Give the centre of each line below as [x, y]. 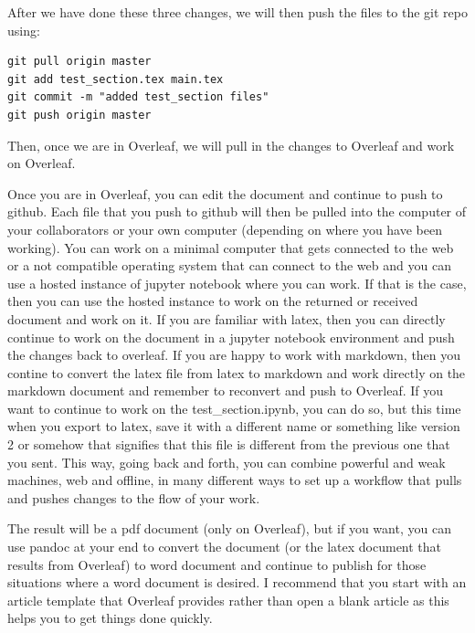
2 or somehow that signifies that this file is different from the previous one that [229, 444]
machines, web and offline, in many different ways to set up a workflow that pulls [235, 480]
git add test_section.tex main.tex [116, 79]
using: [24, 30]
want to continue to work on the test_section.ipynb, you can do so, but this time [234, 408]
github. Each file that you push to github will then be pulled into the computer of [237, 211]
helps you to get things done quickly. [110, 618]
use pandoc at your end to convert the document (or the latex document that [225, 547]
